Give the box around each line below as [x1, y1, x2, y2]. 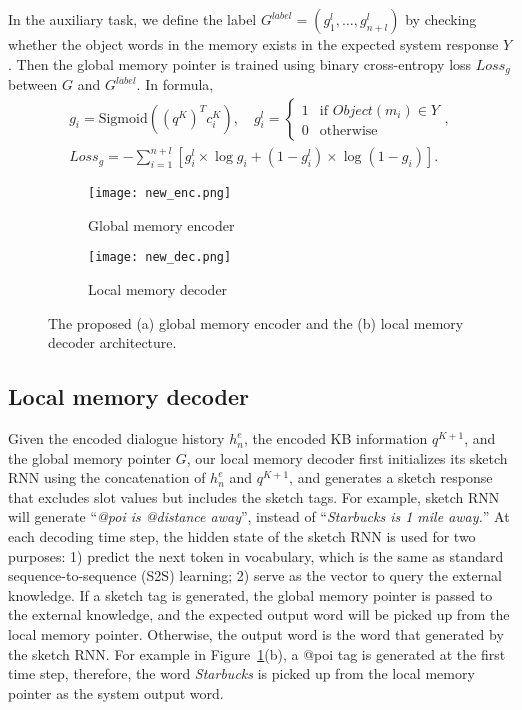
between [8, 74, 58, 95]
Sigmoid [98, 111, 148, 126]
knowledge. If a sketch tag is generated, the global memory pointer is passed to [8, 584, 493, 605]
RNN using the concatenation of [8, 467, 206, 488]
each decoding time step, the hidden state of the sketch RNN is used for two [8, 526, 476, 547]
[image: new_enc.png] [88, 186, 232, 201]
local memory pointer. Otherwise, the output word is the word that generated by [8, 624, 504, 645]
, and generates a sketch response [289, 467, 493, 488]
